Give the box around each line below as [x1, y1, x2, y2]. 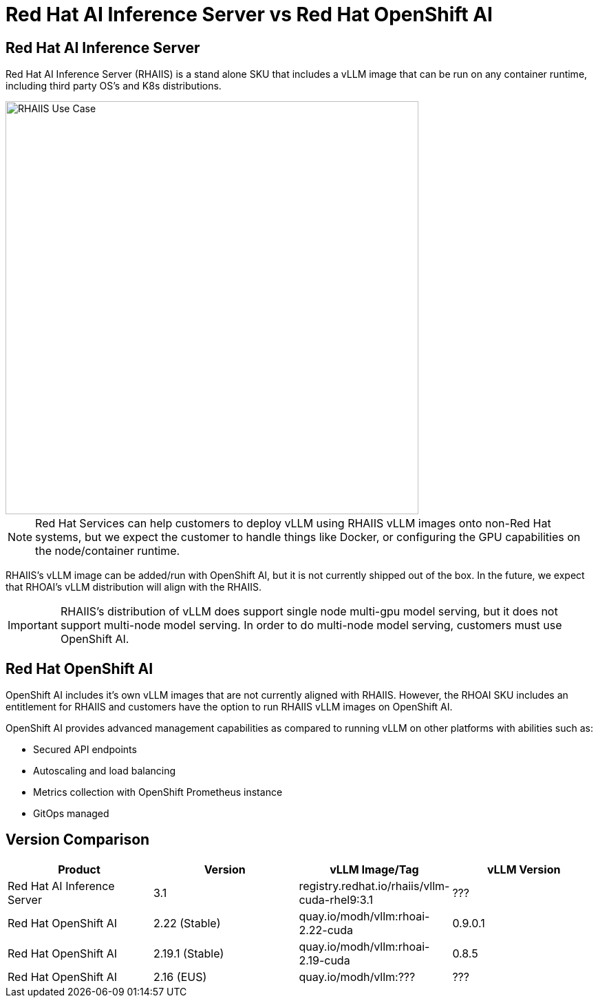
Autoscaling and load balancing [33, 765, 176, 777]
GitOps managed [33, 807, 109, 820]
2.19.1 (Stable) [153, 946, 224, 960]
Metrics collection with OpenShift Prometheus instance [33, 786, 283, 799]
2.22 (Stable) [153, 916, 221, 930]
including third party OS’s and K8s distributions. [6, 80, 222, 92]
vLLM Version [487, 862, 561, 876]
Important [8, 618, 58, 633]
